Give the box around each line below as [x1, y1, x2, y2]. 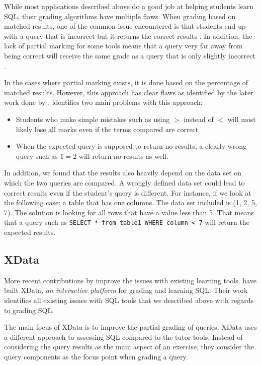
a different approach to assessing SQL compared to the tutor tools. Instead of [4, 331, 243, 342]
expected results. [4, 226, 56, 237]
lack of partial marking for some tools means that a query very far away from [4, 40, 243, 51]
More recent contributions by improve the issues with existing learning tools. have [4, 275, 256, 285]
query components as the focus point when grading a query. [4, 351, 188, 361]
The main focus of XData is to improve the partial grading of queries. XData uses [4, 322, 257, 332]
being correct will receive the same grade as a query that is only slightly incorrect [4, 50, 255, 60]
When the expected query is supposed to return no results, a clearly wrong [16, 141, 247, 151]
